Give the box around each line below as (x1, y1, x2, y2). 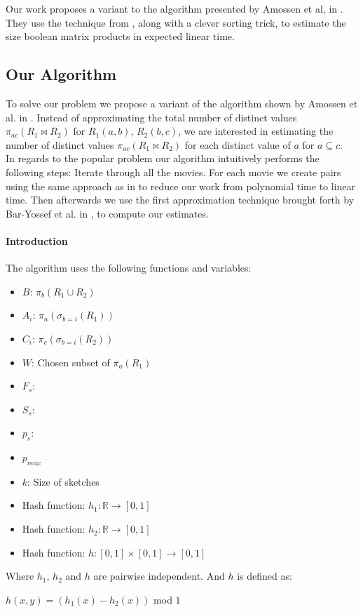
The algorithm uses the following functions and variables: (6, 260, 252, 275)
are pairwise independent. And (93, 568, 225, 583)
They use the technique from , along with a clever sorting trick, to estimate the (6, 15, 346, 29)
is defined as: (237, 568, 292, 583)
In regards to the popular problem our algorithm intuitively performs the (6, 151, 320, 166)
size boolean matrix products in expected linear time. (6, 29, 235, 44)
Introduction (6, 233, 68, 248)
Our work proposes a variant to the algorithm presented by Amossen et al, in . (6, 1, 343, 15)
